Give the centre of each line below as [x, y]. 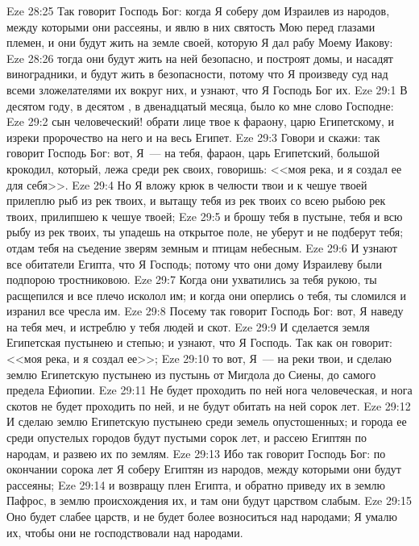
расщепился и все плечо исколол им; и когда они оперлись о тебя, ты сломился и [206, 295]
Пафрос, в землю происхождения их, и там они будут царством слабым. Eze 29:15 [209, 500]
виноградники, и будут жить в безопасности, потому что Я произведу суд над [197, 74]
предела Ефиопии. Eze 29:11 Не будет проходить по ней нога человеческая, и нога [209, 390]
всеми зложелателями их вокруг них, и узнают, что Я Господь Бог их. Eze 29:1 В [207, 89]
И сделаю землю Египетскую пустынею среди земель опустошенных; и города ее [207, 421]
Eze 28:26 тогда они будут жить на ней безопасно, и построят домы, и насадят [200, 58]
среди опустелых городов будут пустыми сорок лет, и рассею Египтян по [187, 438]
